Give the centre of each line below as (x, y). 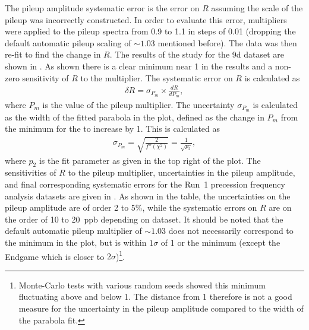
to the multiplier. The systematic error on (157, 77)
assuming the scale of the (257, 8)
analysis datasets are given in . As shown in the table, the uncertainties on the (148, 196)
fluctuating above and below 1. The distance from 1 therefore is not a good (155, 296)
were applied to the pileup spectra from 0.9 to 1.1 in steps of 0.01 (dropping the (150, 31)
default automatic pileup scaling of (68, 42)
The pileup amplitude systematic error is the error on (102, 8)
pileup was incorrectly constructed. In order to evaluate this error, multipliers (146, 19)
